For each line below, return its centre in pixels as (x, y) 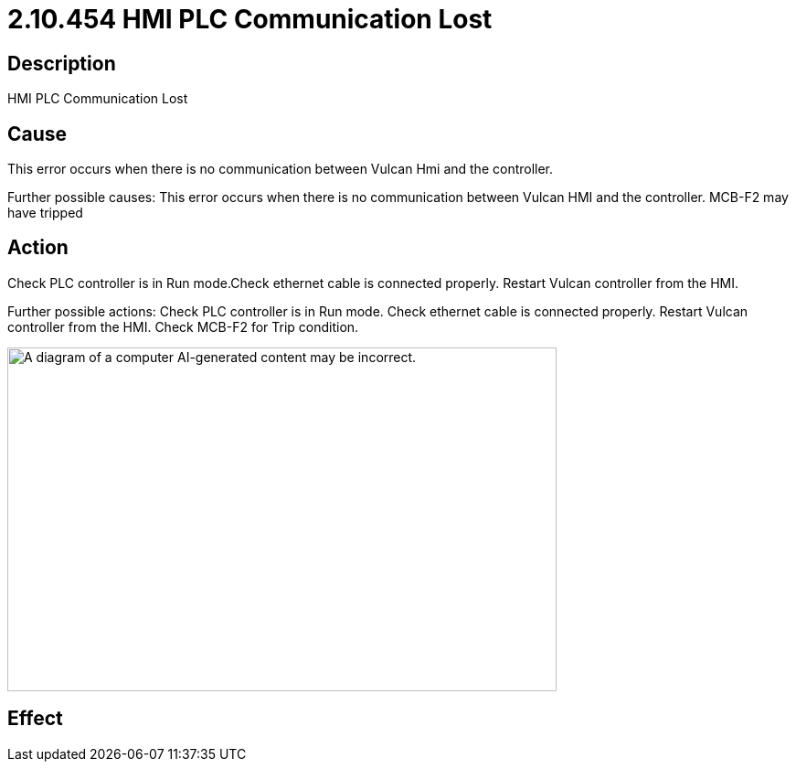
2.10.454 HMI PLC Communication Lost (250, 19)
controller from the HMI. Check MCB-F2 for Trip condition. (183, 326)
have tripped (45, 213)
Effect (35, 719)
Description (62, 63)
